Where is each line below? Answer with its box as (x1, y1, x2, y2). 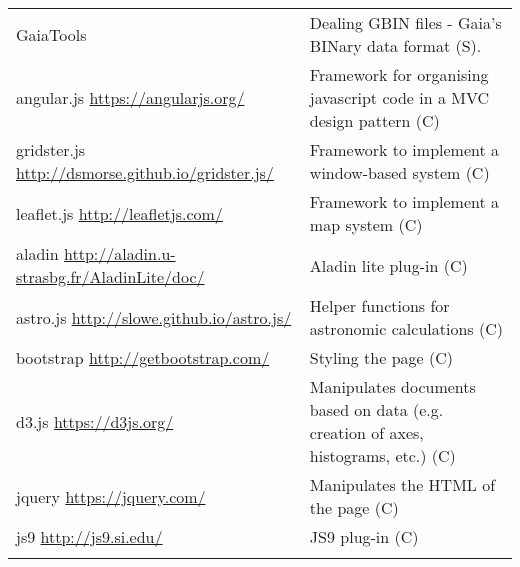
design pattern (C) (309, 109, 440, 132)
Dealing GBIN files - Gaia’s (309, 11, 502, 34)
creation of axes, (309, 421, 424, 444)
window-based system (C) (309, 161, 490, 184)
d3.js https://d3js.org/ (16, 409, 174, 433)
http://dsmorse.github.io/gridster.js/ (16, 161, 274, 184)
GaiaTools (16, 22, 87, 46)
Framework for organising (309, 63, 489, 86)
